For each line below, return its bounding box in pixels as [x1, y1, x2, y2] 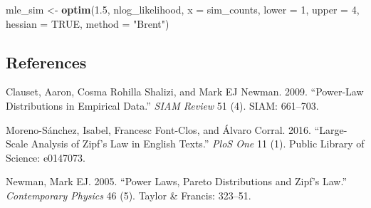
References [6, 51, 87, 73]
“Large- [314, 122, 348, 137]
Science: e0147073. [6, 150, 85, 165]
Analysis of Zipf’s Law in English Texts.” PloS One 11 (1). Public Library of [31, 136, 365, 151]
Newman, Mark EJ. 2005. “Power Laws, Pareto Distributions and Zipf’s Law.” [6, 174, 347, 189]
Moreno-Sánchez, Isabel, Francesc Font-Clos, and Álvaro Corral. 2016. [6, 122, 311, 137]
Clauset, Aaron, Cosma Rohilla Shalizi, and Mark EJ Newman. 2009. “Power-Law [6, 84, 364, 99]
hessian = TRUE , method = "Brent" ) [6, 16, 169, 31]
